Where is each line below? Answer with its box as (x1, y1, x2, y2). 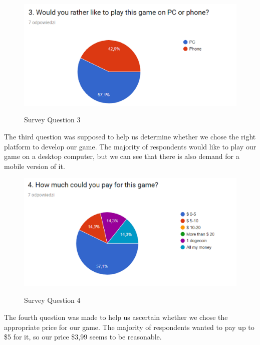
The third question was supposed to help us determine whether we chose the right (4, 131, 256, 142)
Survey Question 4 (24, 295, 81, 305)
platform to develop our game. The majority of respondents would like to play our (4, 141, 256, 151)
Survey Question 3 (24, 114, 81, 125)
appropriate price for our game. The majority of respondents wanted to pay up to (4, 321, 254, 332)
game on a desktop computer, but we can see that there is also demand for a (4, 151, 239, 161)
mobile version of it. (4, 160, 65, 171)
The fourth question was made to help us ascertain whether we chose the (4, 311, 228, 322)
